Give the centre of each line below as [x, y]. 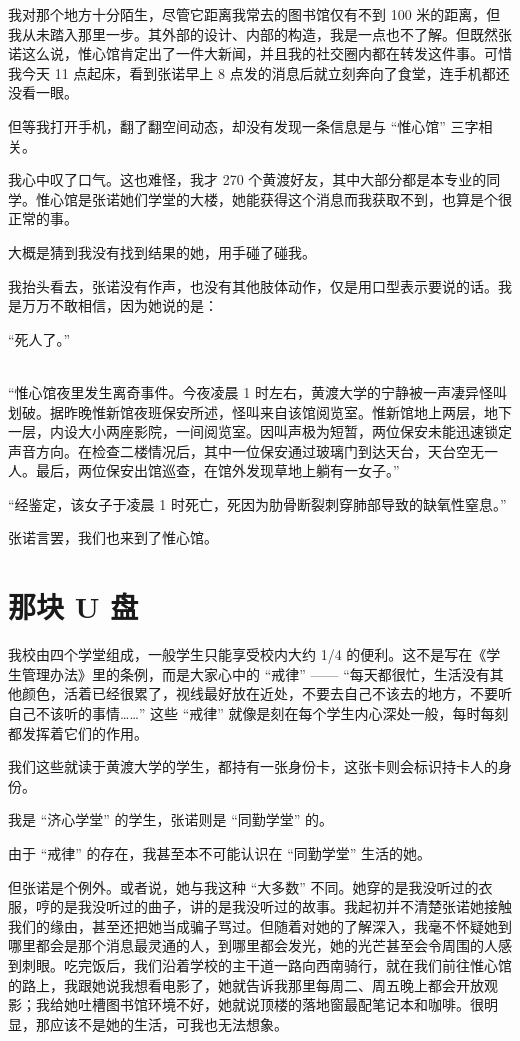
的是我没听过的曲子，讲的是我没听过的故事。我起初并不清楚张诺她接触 [280, 906]
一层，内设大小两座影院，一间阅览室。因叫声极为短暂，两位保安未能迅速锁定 [260, 431]
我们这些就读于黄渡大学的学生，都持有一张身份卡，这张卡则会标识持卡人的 [253, 766]
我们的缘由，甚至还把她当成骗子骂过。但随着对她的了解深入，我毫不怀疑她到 [260, 925]
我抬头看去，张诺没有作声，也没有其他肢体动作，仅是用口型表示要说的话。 [253, 285]
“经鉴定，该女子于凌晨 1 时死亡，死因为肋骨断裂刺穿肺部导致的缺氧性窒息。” [257, 503]
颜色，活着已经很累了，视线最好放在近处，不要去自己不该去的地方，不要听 [266, 693]
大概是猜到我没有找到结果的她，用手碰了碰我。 [162, 251]
